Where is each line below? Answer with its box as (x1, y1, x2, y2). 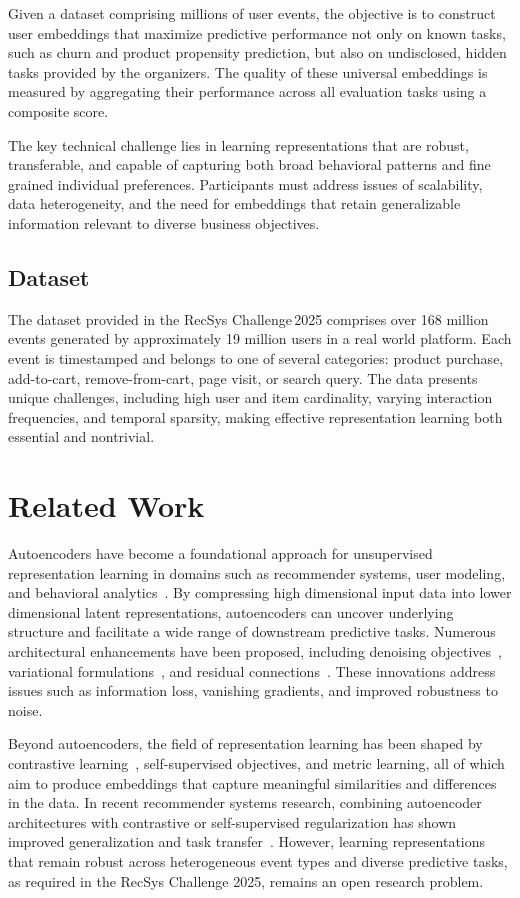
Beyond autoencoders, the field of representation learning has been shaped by (8, 733, 483, 754)
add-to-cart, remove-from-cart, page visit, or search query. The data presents (8, 367, 478, 388)
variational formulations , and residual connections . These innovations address (8, 660, 496, 681)
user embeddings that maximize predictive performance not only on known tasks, (8, 22, 506, 43)
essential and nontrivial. (8, 426, 155, 447)
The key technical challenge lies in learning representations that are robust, (8, 134, 469, 155)
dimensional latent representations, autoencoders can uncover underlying (8, 601, 454, 622)
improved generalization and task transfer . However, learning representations (8, 831, 486, 852)
